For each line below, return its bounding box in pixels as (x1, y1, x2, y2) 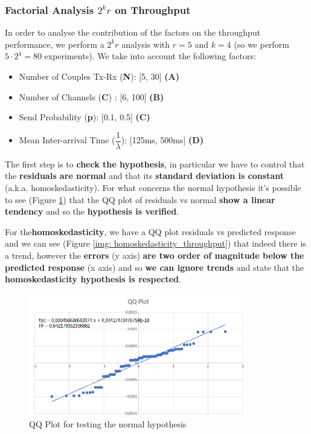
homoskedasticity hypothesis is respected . (5, 273, 181, 285)
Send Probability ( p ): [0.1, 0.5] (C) (19, 111, 150, 123)
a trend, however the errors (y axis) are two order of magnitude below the (5, 249, 304, 261)
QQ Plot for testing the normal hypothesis (29, 418, 187, 430)
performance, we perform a (5, 37, 104, 50)
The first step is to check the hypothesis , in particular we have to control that (5, 157, 305, 170)
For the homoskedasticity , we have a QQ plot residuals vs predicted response (5, 225, 296, 238)
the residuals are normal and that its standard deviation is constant (5, 169, 284, 182)
